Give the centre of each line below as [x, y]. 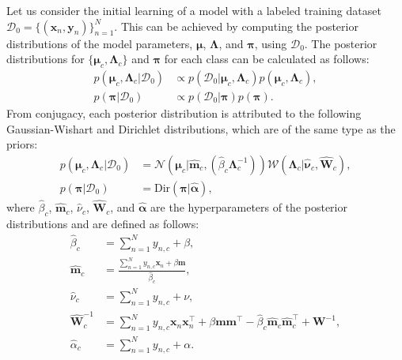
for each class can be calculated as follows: [267, 59]
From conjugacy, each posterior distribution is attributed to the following [184, 113]
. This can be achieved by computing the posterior [236, 26]
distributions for [46, 59]
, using [271, 43]
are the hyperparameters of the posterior [249, 207]
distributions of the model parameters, [100, 43]
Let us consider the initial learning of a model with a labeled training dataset [194, 10]
